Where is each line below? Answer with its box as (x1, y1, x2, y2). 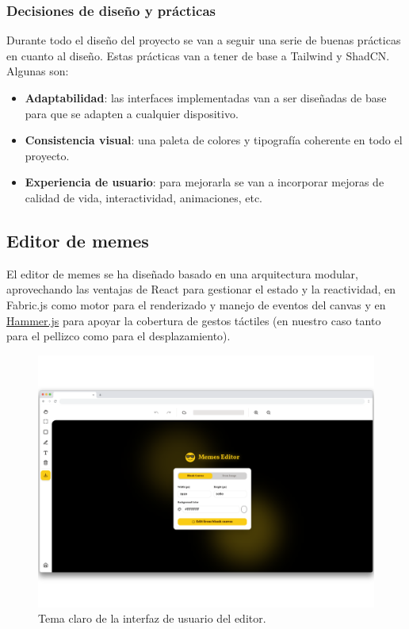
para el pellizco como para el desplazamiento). (6, 328, 231, 344)
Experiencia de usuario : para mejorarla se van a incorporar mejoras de (25, 174, 384, 190)
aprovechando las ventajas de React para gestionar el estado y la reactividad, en (6, 281, 396, 297)
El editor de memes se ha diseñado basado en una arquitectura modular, (6, 265, 358, 282)
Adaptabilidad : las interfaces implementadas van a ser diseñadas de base (25, 90, 387, 105)
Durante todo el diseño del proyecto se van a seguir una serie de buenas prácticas (6, 32, 401, 48)
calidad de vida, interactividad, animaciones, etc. (25, 189, 262, 205)
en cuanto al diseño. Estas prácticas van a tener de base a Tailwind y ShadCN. (6, 47, 390, 63)
